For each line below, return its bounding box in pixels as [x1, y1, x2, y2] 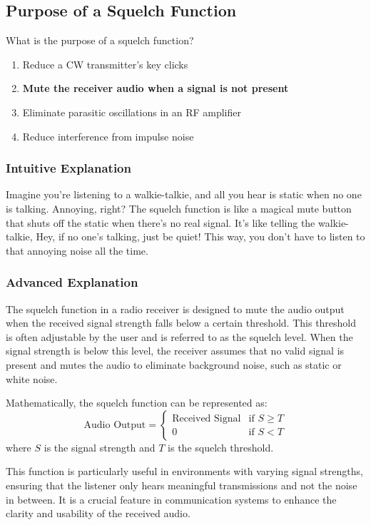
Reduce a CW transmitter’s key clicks [22, 56, 188, 71]
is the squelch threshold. [168, 439, 274, 454]
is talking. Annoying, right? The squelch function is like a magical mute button [6, 200, 352, 215]
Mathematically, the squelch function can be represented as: [6, 395, 268, 410]
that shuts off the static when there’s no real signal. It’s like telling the [6, 215, 315, 230]
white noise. [6, 371, 58, 386]
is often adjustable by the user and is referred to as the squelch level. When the [6, 329, 353, 344]
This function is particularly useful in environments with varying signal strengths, [6, 464, 363, 479]
